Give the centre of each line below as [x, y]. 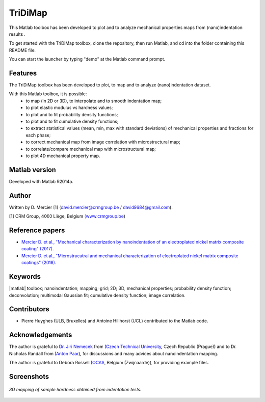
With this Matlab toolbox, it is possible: [48, 94]
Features [23, 73]
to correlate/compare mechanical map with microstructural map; [91, 149]
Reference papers [37, 230]
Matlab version [33, 170]
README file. [23, 50]
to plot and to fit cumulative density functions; [72, 121]
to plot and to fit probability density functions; [72, 114]
